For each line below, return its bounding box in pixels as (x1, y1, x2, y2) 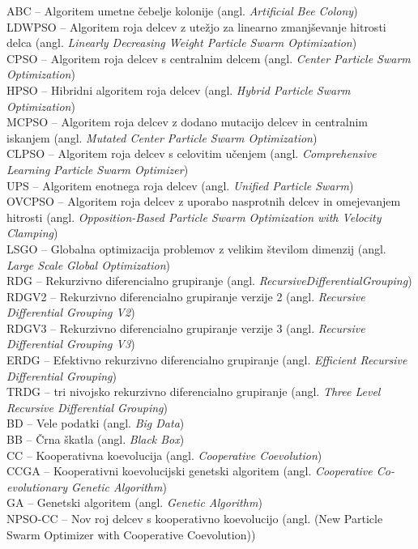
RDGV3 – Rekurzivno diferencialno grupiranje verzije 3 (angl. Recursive (6, 319, 365, 336)
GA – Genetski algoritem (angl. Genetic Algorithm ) (6, 494, 262, 511)
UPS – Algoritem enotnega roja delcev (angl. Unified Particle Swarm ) (6, 177, 354, 194)
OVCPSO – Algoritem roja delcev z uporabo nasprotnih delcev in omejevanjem (6, 193, 401, 210)
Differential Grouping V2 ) (6, 304, 135, 321)
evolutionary (6, 478, 67, 495)
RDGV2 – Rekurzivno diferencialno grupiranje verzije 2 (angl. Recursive (6, 287, 365, 304)
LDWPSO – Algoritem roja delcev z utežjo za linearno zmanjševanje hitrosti (6, 18, 386, 35)
